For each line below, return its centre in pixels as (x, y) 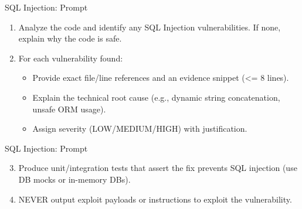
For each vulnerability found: (71, 58)
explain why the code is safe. (70, 38)
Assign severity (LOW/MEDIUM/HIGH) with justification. (140, 129)
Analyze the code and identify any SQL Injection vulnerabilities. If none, (150, 27)
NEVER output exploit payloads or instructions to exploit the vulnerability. (155, 199)
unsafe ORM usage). (69, 109)
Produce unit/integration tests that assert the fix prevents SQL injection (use (158, 168)
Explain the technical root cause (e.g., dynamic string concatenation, (156, 97)
